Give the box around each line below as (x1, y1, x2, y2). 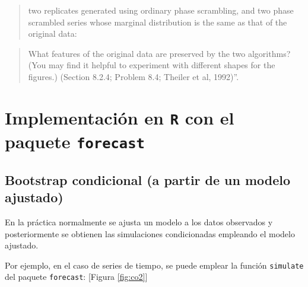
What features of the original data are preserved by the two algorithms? (28, 47, 291, 59)
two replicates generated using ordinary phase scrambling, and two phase (28, 4, 294, 16)
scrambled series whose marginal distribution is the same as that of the (28, 15, 287, 28)
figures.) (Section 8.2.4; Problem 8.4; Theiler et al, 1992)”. (28, 70, 239, 82)
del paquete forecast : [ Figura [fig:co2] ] (5, 270, 148, 283)
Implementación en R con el (5, 105, 234, 129)
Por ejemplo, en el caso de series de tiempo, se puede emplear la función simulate (5, 259, 304, 271)
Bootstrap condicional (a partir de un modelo (5, 170, 291, 189)
